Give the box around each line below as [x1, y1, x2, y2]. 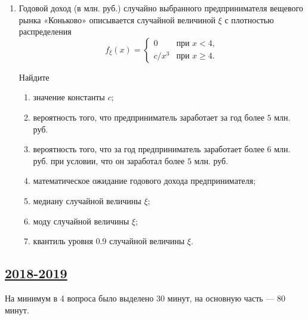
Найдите [19, 70, 50, 83]
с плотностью [224, 13, 274, 26]
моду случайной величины [33, 214, 130, 227]
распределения [19, 25, 72, 38]
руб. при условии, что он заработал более [33, 154, 185, 167]
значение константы [33, 91, 105, 103]
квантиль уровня [33, 235, 93, 247]
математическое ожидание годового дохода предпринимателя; [33, 174, 256, 187]
